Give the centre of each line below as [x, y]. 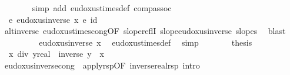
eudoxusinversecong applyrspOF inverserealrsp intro [102, 65]
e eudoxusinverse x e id [53, 19]
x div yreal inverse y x [56, 54]
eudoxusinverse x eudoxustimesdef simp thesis [146, 42]
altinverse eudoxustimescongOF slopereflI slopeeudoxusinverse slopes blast [145, 31]
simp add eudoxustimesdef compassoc [102, 8]
